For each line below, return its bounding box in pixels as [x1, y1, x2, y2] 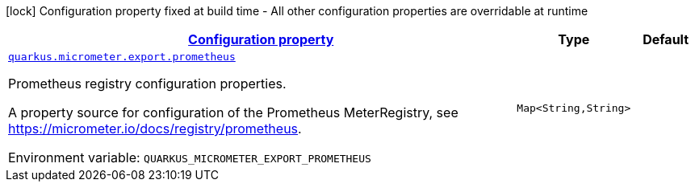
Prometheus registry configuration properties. [8, 76, 287, 92]
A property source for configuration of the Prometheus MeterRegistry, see [8, 104, 458, 121]
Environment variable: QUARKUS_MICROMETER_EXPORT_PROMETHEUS [8, 149, 371, 166]
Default [643, 31, 689, 47]
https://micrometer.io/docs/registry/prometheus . [8, 121, 302, 137]
